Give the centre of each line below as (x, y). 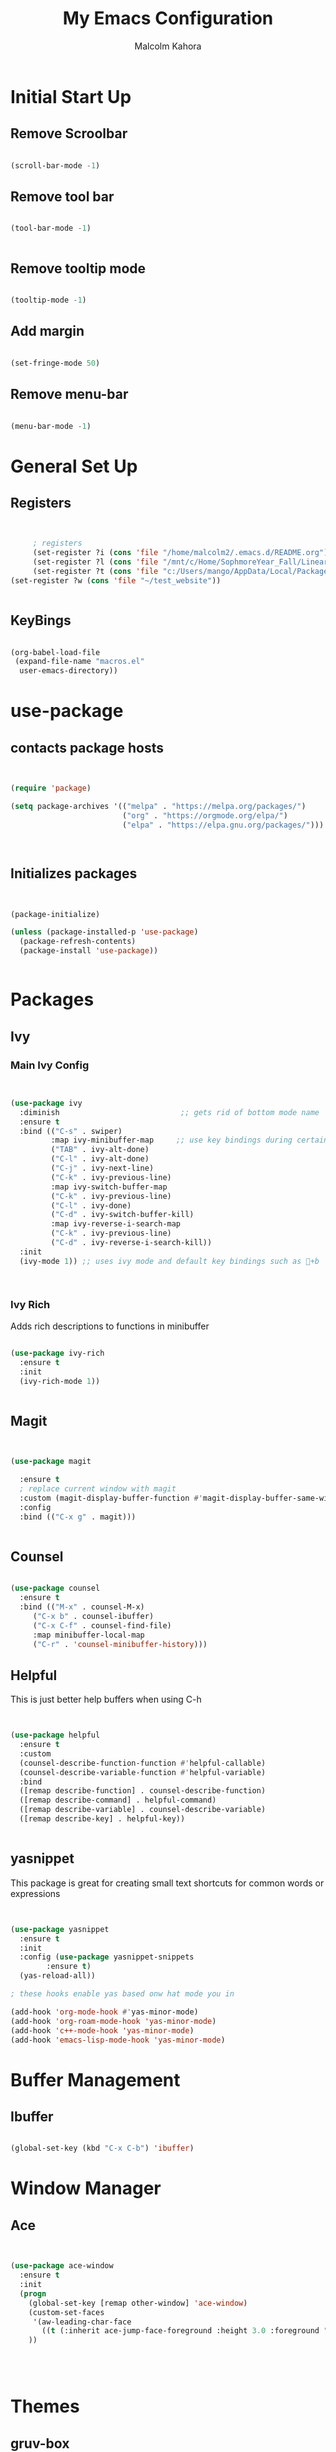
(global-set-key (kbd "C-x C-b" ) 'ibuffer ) (102, 2148)
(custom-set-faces (66, 2312)
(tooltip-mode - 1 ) (48, 300)
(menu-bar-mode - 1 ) (51, 426)
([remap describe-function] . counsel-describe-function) (143, 1791)
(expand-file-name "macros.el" (79, 662)
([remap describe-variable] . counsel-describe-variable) (143, 1810)
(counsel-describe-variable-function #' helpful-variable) (143, 1772)
